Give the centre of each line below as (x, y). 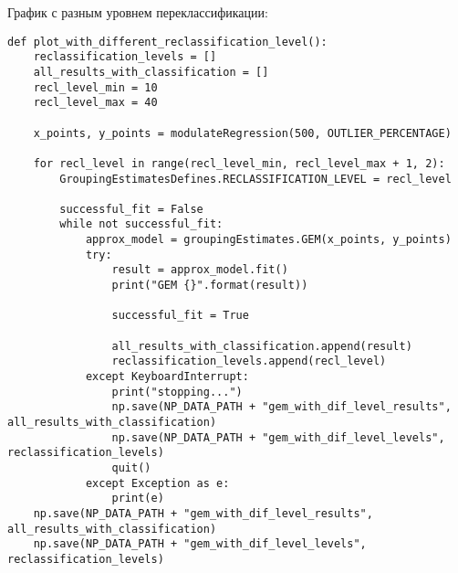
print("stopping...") (177, 392)
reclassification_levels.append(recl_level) (249, 361)
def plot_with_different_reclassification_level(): (167, 42)
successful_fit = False (131, 209)
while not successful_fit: (141, 224)
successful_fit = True (180, 316)
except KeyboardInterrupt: (167, 377)
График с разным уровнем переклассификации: (138, 12)
